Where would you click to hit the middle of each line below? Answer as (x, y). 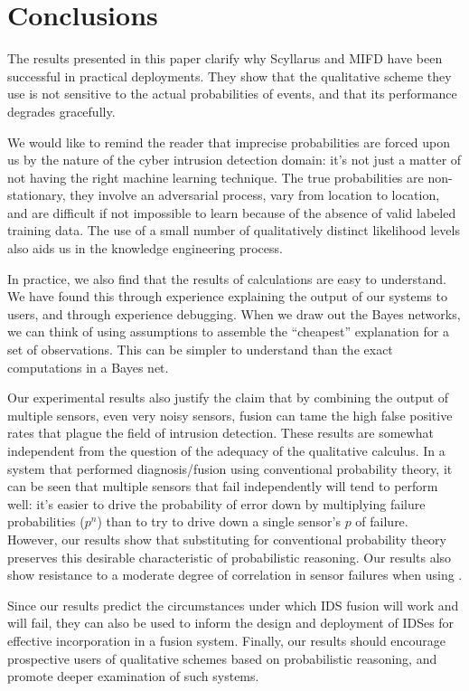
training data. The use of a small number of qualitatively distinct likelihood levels (234, 230)
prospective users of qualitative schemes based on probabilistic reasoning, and (222, 658)
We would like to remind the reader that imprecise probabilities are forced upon (229, 142)
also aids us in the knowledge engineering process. (145, 248)
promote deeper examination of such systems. (133, 676)
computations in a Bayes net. (88, 367)
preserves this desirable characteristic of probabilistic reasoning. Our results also (230, 557)
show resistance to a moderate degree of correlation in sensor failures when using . (235, 575)
